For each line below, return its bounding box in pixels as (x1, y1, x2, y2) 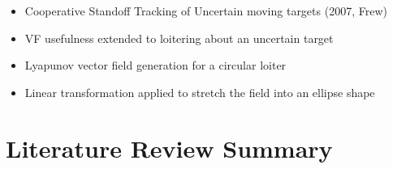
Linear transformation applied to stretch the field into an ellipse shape (24, 83, 375, 100)
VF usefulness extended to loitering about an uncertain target (24, 29, 334, 46)
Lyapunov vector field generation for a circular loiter (24, 57, 287, 74)
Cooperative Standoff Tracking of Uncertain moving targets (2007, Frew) (24, 2, 387, 19)
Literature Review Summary (6, 131, 333, 164)
